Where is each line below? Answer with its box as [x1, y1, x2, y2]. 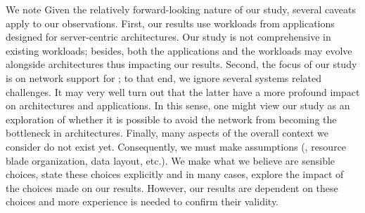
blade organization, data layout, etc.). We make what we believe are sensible [6, 153, 335, 167]
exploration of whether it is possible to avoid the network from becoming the [6, 111, 337, 126]
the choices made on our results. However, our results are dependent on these [6, 180, 338, 195]
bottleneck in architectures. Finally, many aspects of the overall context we [6, 125, 329, 140]
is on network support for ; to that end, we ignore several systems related [6, 70, 322, 85]
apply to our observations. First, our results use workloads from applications [6, 15, 335, 30]
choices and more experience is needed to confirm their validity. [6, 194, 279, 209]
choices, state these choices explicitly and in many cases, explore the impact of [6, 167, 344, 181]
